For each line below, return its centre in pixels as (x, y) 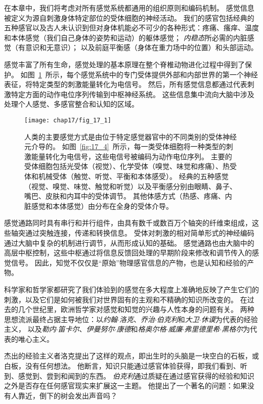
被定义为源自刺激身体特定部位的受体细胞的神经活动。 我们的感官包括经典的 (129, 17)
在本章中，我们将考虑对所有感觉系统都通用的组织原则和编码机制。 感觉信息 (129, 8)
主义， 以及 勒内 (30, 329)
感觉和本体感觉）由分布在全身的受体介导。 (102, 206)
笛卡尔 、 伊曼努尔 (86, 329)
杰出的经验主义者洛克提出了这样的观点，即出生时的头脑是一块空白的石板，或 (131, 356)
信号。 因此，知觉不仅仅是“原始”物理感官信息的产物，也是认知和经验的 (129, 262)
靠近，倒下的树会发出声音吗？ (68, 395)
